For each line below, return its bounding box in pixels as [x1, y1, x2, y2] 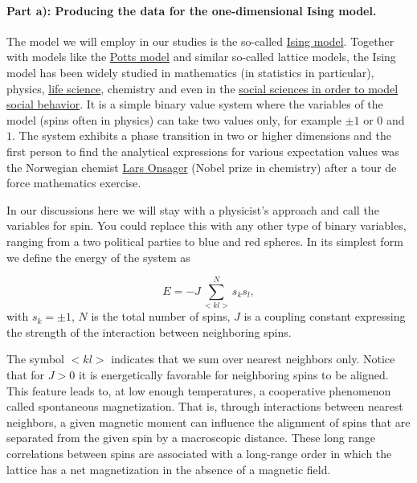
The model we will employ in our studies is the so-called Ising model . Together [6, 32, 395, 49]
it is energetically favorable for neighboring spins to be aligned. [78, 366, 389, 383]
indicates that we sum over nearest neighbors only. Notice [111, 350, 395, 367]
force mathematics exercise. [6, 174, 141, 191]
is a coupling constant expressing [243, 308, 406, 325]
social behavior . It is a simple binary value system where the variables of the [6, 96, 383, 113]
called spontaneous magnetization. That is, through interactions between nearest [6, 398, 403, 415]
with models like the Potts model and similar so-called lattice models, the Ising [6, 48, 396, 65]
